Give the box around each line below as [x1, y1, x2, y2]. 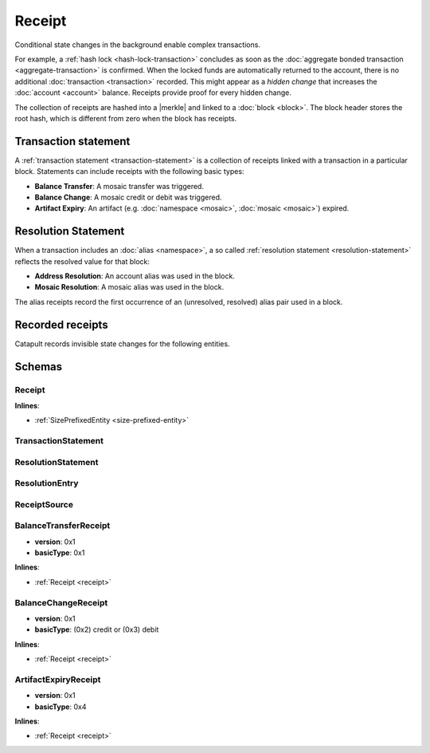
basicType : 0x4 [34, 702, 87, 712]
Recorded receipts [14, 317, 108, 331]
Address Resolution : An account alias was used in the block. [34, 271, 235, 281]
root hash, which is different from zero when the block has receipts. [14, 113, 237, 123]
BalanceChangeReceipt [14, 597, 108, 608]
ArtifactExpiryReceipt [14, 674, 101, 685]
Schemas [14, 360, 63, 373]
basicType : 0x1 [34, 548, 85, 558]
